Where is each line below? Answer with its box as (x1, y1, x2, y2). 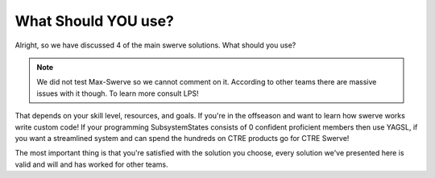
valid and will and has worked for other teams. (14, 159, 168, 169)
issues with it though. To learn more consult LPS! (36, 89, 199, 98)
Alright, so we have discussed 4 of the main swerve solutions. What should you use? (14, 40, 296, 50)
